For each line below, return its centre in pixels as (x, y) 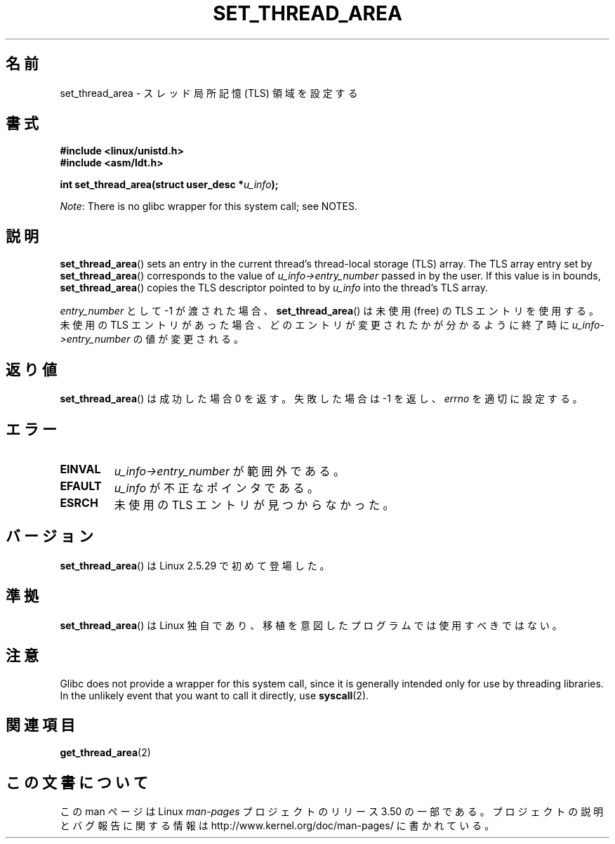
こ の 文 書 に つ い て (77, 782)
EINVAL (80, 469)
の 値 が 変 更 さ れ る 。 (188, 339)
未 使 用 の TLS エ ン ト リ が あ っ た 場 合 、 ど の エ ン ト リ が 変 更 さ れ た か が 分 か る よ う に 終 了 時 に (315, 325)
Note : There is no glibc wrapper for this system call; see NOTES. (209, 206)
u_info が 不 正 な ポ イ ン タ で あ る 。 (217, 488)
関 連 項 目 (40, 725)
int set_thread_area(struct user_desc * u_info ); (169, 185)
